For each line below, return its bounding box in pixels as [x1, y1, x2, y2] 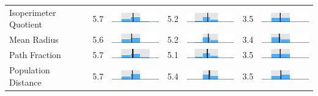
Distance [9, 75, 42, 88]
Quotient [9, 18, 43, 31]
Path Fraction [9, 48, 61, 61]
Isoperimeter [9, 6, 56, 18]
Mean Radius [9, 33, 59, 46]
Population [9, 63, 50, 76]
